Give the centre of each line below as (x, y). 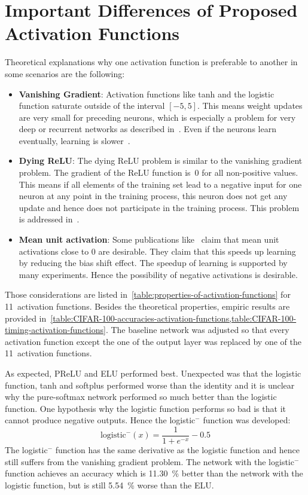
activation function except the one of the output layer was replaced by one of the (153, 341)
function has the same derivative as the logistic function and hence (177, 450)
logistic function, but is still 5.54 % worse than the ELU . (109, 485)
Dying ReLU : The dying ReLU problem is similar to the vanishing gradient (161, 161)
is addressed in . (49, 219)
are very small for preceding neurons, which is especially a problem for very (157, 117)
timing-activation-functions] (55, 330)
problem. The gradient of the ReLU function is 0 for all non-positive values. (158, 172)
